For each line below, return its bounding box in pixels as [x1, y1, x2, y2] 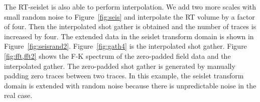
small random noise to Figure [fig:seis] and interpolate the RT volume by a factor [4, 11, 255, 22]
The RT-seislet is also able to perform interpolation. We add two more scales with [4, 2, 256, 12]
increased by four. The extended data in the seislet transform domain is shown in [4, 31, 254, 41]
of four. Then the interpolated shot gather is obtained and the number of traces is [4, 21, 256, 32]
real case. [4, 90, 33, 100]
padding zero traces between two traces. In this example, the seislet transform [4, 70, 244, 81]
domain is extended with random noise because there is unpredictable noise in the [4, 80, 256, 90]
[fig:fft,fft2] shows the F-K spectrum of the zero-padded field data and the [4, 50, 231, 61]
